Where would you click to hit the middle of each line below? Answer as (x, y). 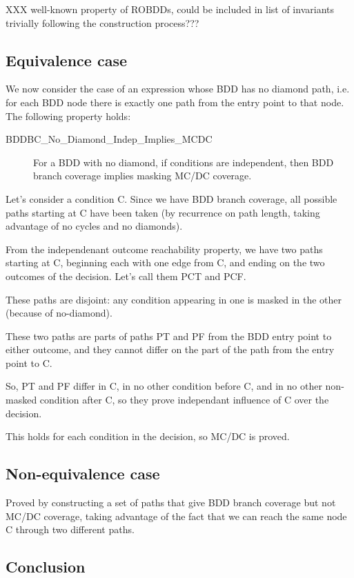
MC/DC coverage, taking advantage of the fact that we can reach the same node (176, 516)
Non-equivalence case (83, 474)
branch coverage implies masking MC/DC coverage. (142, 176)
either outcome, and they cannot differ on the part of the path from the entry (170, 349)
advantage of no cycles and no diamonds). (94, 226)
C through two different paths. (70, 529)
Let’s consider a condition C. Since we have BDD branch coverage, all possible (171, 198)
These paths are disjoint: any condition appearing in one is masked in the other (174, 299)
